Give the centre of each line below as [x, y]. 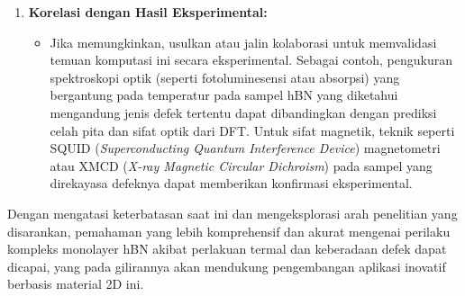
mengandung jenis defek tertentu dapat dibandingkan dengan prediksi [243, 112]
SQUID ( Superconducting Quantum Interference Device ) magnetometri [245, 148]
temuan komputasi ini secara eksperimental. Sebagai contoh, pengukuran [251, 60]
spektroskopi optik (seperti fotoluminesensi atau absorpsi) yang [225, 77]
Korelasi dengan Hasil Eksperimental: [148, 12]
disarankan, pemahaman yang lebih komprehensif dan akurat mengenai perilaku [229, 231]
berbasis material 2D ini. [76, 284]
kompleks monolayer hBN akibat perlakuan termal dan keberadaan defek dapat [227, 249]
